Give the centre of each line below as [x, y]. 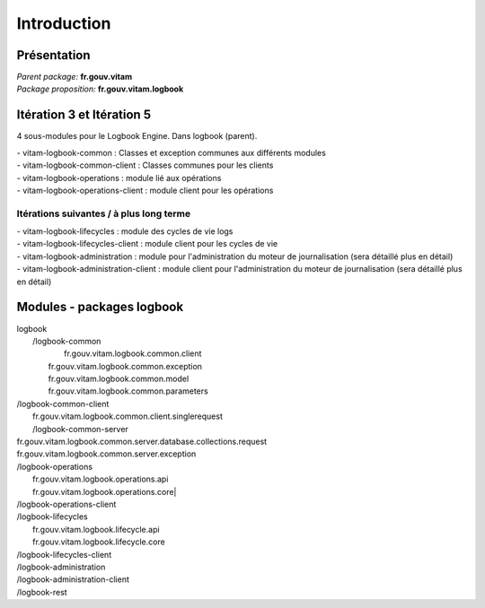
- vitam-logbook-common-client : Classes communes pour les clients [145, 165]
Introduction [64, 23]
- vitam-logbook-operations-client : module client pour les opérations [145, 190]
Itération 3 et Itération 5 [84, 115]
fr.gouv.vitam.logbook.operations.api [101, 479]
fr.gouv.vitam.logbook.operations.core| [105, 491]
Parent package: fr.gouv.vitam [75, 77]
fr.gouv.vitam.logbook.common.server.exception [106, 454]
